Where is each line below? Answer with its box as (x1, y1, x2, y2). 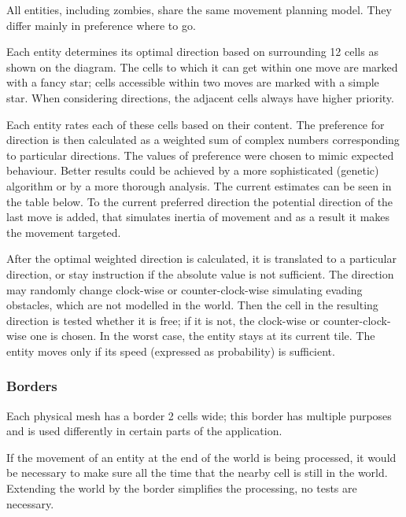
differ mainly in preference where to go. (6, 17, 196, 33)
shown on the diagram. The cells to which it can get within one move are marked (6, 58, 398, 75)
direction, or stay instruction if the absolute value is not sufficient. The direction (6, 265, 394, 282)
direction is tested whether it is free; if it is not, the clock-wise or (6, 312, 320, 328)
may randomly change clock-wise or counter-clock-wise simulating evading (6, 281, 363, 297)
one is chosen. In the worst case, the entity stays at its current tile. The (30, 327, 375, 344)
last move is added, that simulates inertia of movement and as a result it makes (6, 209, 390, 225)
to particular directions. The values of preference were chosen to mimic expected (6, 146, 394, 163)
